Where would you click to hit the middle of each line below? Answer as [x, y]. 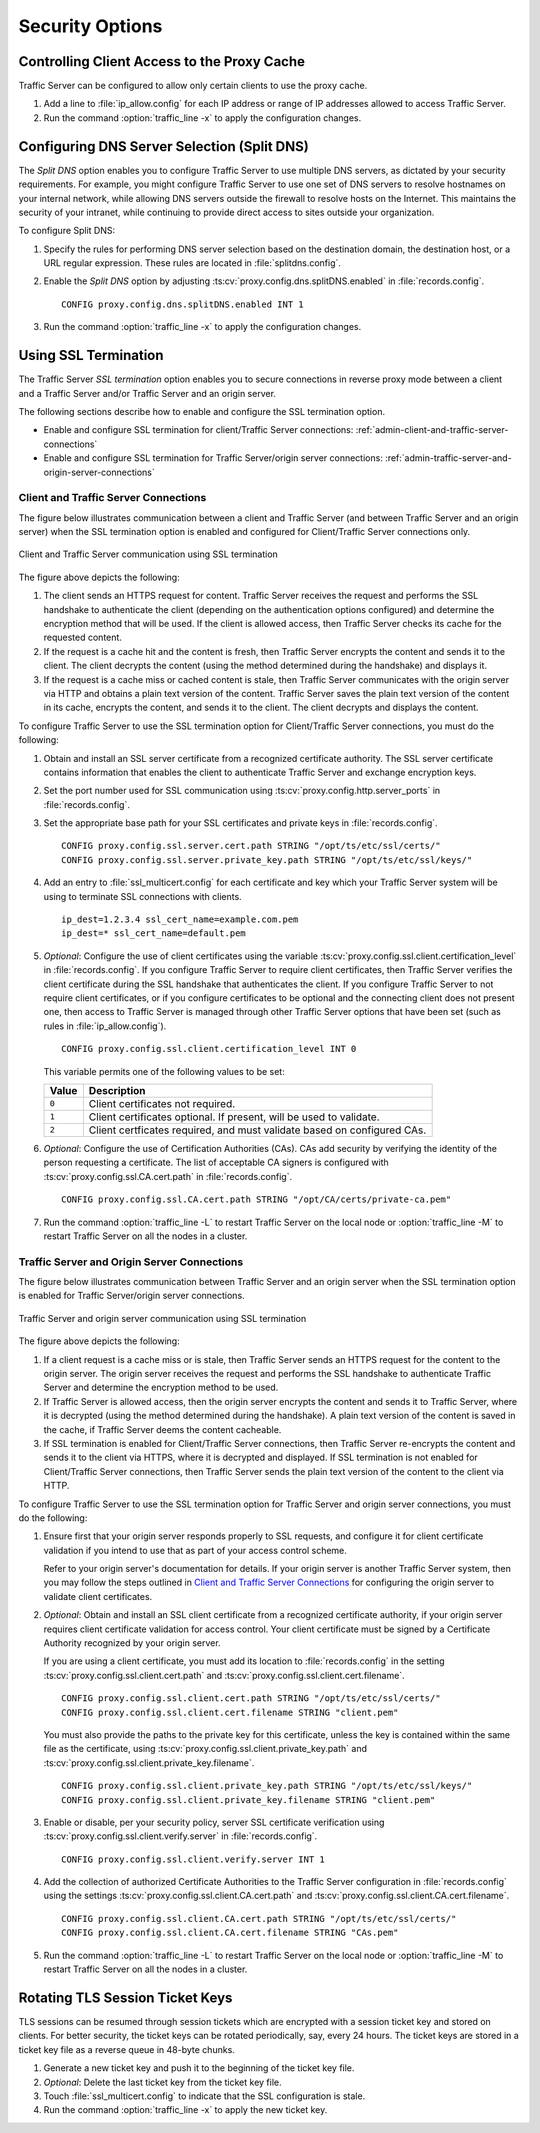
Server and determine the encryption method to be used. [161, 1387]
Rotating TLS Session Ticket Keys [125, 1997]
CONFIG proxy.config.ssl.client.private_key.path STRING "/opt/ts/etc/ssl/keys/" [267, 1786]
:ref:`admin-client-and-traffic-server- [432, 430]
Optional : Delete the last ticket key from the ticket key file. [162, 2082]
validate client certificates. [98, 1596]
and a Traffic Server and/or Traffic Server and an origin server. [147, 393]
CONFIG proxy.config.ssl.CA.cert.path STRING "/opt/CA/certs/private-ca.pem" [256, 1199]
